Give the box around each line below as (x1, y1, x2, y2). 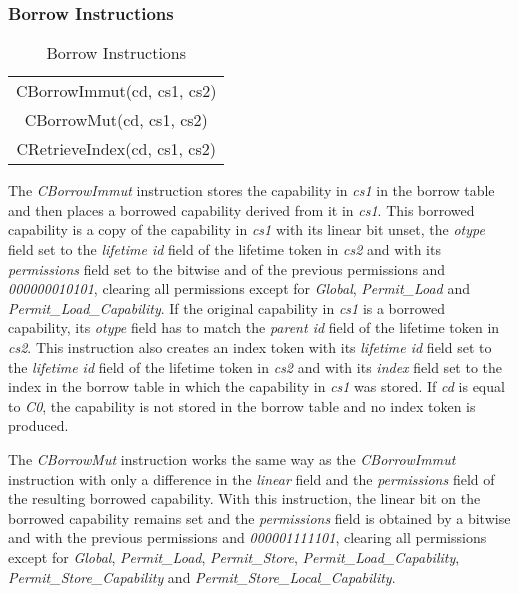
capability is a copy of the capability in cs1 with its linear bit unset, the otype (8, 219, 485, 240)
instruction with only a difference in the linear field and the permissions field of (8, 468, 495, 489)
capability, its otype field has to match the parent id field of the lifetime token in (8, 317, 500, 338)
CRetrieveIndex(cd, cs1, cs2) (16, 137, 216, 161)
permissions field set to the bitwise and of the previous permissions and (8, 258, 446, 279)
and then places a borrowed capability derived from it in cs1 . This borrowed (8, 199, 475, 220)
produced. (8, 415, 69, 436)
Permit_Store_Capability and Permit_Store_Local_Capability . (8, 566, 396, 587)
